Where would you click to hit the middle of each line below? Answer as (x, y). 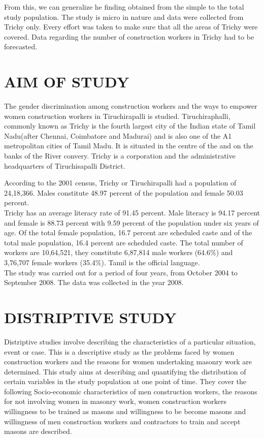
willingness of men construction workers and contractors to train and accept (122, 421)
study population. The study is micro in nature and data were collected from (124, 17)
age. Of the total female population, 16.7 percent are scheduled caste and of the (128, 232)
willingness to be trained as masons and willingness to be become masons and (125, 411)
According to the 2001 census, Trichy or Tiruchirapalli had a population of (120, 183)
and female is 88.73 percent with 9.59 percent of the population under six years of (131, 222)
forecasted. (21, 46)
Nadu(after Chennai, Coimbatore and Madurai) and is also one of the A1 (118, 135)
